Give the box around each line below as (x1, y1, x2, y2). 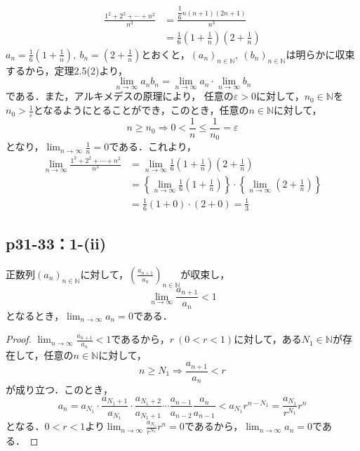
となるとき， (6, 308, 65, 322)
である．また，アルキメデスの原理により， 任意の (6, 89, 234, 103)
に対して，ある (234, 332, 302, 346)
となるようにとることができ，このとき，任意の (33, 103, 249, 117)
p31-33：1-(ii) (6, 233, 107, 254)
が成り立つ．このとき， (6, 382, 113, 397)
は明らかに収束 (286, 46, 355, 61)
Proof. (6, 332, 32, 346)
